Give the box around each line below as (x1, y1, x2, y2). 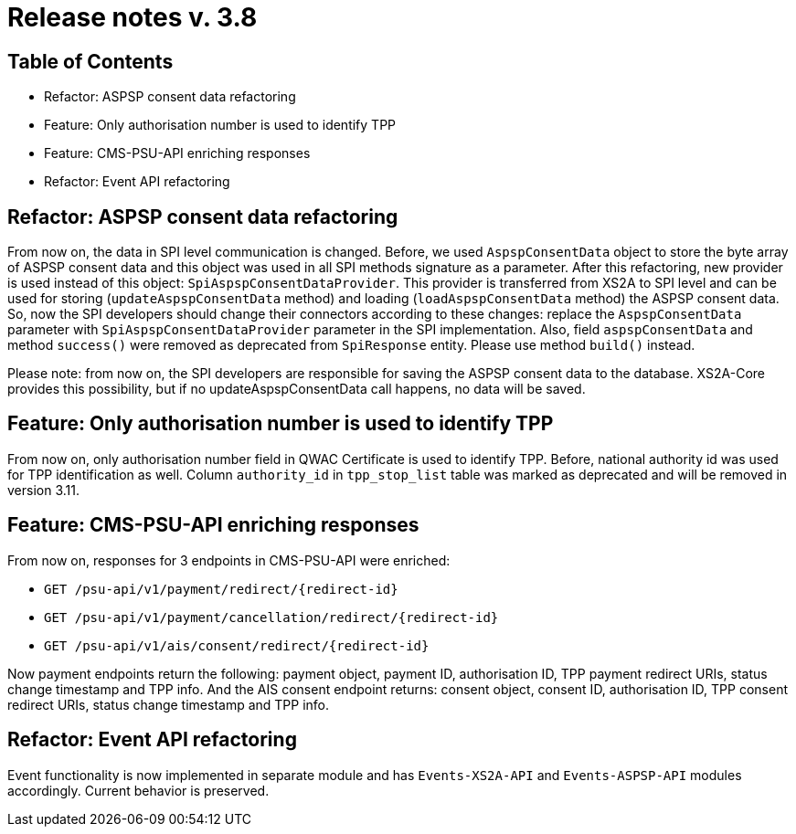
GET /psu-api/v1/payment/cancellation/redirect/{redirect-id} (44, 609, 499, 625)
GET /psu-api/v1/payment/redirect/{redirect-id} (44, 581, 398, 596)
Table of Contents (7, 49, 174, 73)
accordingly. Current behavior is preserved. (7, 782, 270, 798)
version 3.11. (7, 481, 80, 498)
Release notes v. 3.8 (7, 2, 258, 33)
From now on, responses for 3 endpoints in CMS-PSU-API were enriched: (7, 552, 451, 568)
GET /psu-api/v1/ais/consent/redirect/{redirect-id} (44, 638, 430, 653)
